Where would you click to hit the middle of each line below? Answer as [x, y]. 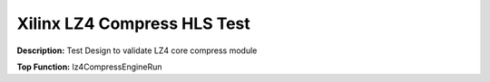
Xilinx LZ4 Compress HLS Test [134, 23]
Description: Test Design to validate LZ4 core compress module [137, 50]
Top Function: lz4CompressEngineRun [89, 67]
